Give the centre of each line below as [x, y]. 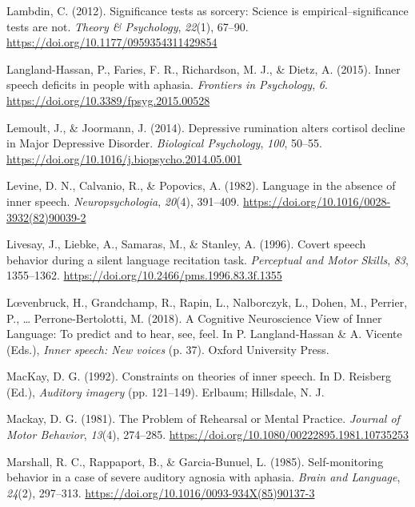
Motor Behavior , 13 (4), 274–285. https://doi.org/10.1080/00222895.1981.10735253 [207, 435]
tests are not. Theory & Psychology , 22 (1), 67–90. [128, 26]
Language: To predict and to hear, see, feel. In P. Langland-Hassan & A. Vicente [204, 334]
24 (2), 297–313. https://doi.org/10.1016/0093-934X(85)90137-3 [161, 492]
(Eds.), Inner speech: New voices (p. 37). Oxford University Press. [168, 349]
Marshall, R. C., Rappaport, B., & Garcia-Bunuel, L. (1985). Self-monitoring [195, 461]
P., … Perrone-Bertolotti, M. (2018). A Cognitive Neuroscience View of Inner [194, 318]
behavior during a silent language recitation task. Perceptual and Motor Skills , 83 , [207, 259]
